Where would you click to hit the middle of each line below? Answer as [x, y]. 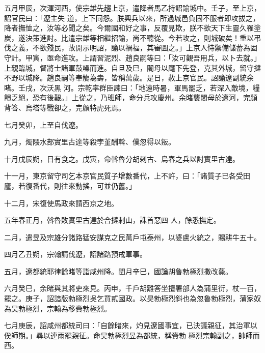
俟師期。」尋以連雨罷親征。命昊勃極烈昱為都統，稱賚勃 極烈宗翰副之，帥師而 [132, 335]
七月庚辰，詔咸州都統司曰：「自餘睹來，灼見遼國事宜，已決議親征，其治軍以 [131, 325]
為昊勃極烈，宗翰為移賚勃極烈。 [58, 308]
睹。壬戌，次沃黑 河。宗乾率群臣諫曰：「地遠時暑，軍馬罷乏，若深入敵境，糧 [132, 87]
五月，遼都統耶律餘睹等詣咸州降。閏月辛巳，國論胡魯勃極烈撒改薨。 [118, 271]
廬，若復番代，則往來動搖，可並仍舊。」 [70, 185]
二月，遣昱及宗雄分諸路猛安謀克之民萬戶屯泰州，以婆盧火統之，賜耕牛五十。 [132, 237]
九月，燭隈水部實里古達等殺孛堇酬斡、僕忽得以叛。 [90, 142]
